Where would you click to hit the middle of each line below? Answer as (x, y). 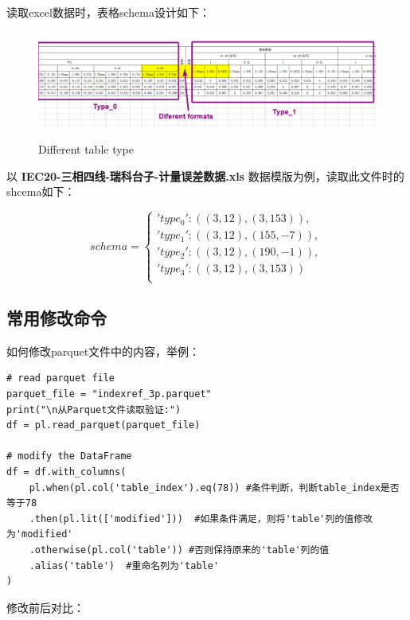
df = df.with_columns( (66, 472)
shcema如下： (41, 191)
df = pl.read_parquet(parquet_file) (103, 425)
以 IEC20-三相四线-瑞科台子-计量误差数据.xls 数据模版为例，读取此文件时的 (205, 175)
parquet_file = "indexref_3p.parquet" (109, 394)
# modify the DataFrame (69, 456)
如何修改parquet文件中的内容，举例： (103, 351)
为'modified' (40, 534)
